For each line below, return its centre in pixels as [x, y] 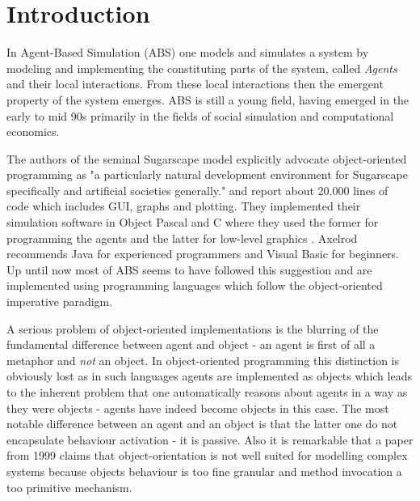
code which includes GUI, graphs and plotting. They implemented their [184, 206]
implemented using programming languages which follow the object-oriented [195, 285]
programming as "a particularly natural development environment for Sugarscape [207, 174]
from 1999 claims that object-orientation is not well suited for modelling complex [207, 455]
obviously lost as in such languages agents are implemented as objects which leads [209, 376]
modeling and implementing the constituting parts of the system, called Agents [202, 68]
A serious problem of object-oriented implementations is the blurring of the [193, 328]
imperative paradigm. [60, 301]
